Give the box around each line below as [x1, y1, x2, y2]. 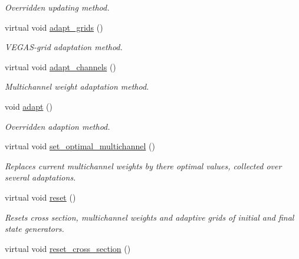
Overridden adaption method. [5, 120, 110, 132]
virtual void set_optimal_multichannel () [5, 140, 155, 152]
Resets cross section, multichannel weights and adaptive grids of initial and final [5, 211, 294, 223]
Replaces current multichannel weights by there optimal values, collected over [5, 159, 282, 172]
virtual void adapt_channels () [5, 60, 116, 73]
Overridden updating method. [5, 1, 110, 13]
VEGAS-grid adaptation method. [5, 41, 123, 53]
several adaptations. [5, 171, 76, 183]
